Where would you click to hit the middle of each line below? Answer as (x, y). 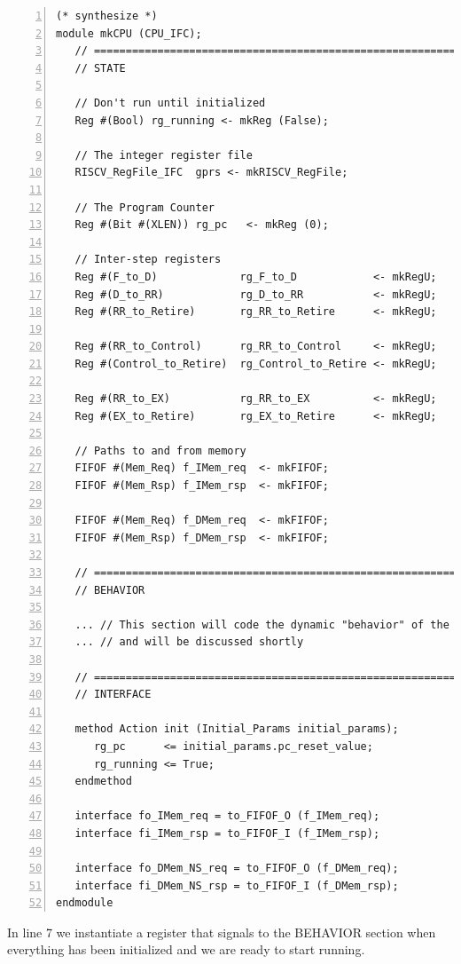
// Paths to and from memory (160, 450)
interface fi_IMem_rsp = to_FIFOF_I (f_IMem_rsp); (227, 833)
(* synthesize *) (107, 16)
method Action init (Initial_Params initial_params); (237, 729)
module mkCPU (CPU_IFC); (129, 33)
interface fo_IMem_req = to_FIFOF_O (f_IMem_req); (227, 816)
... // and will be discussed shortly (189, 642)
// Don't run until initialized (170, 103)
